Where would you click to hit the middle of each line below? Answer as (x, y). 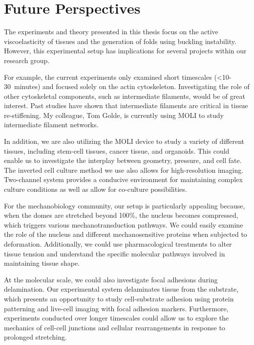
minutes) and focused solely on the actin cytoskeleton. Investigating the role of (132, 86)
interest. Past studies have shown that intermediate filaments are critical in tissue (126, 105)
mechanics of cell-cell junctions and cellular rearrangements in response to (115, 327)
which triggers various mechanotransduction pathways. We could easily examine (124, 224)
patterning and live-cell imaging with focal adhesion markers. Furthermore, (116, 308)
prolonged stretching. (35, 337)
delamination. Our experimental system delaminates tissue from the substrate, (121, 289)
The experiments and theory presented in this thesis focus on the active (111, 32)
